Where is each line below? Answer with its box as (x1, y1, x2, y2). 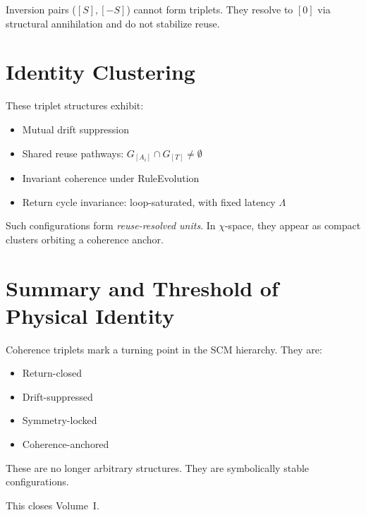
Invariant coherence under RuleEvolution (22, 171, 200, 186)
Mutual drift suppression (22, 121, 130, 136)
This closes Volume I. (6, 497, 99, 512)
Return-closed (22, 365, 83, 380)
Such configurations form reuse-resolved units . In (6, 218, 216, 233)
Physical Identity (6, 301, 175, 329)
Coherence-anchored (22, 437, 109, 452)
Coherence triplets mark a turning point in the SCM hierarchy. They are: (6, 341, 322, 356)
